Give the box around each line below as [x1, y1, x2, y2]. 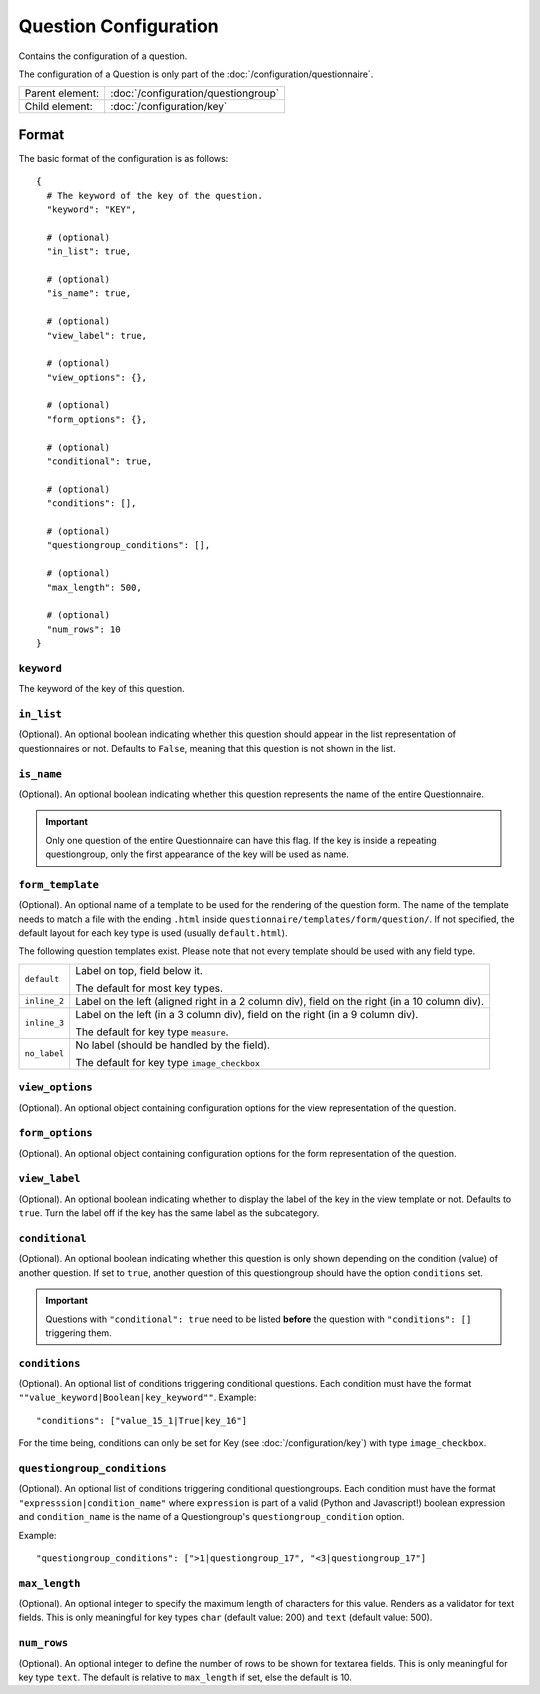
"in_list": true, [46, 246, 132, 257]
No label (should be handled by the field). [75, 1038, 270, 1052]
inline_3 [24, 1018, 65, 1029]
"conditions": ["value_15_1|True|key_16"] [36, 1415, 248, 1426]
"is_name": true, [46, 288, 132, 299]
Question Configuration [18, 15, 219, 37]
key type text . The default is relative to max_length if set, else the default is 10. [18, 1671, 352, 1684]
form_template [18, 878, 100, 891]
